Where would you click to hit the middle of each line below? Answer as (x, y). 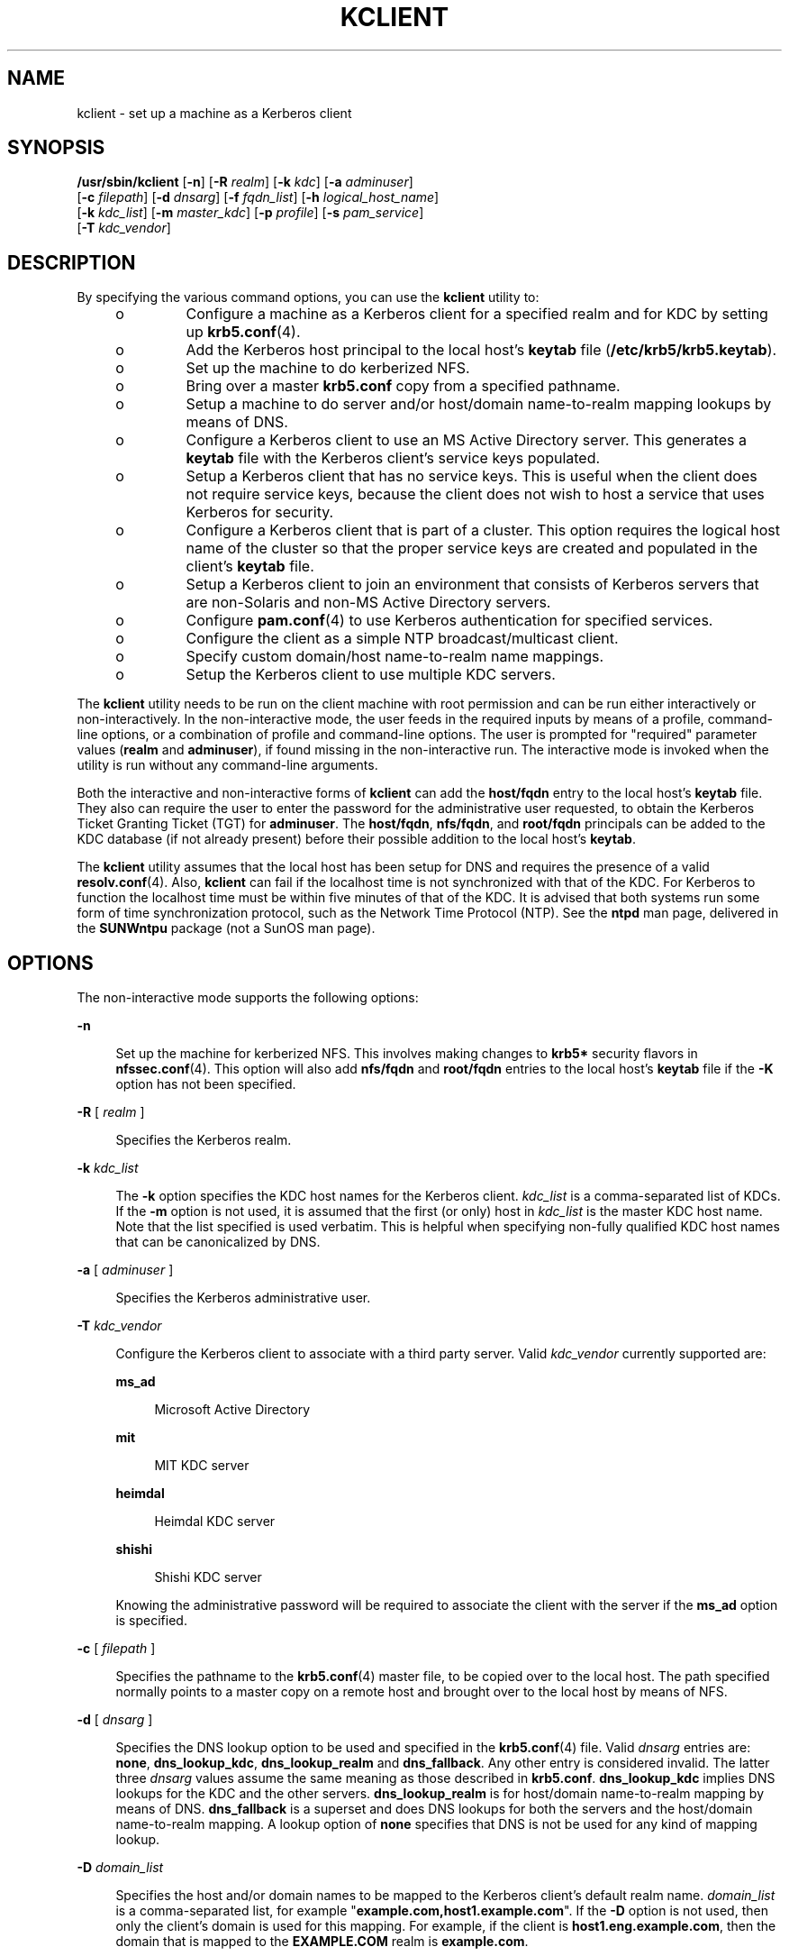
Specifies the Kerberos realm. (204, 1140)
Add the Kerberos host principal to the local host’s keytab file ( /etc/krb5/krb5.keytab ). (481, 350)
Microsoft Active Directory (232, 1410)
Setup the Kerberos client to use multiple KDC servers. (371, 675)
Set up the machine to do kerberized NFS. (328, 368)
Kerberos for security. (260, 512)
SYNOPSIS (56, 148)
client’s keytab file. (250, 567)
